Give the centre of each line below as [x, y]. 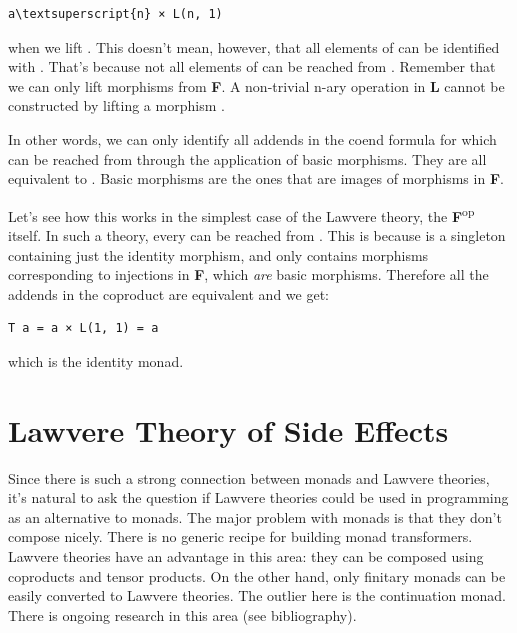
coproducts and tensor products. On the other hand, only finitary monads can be [257, 575]
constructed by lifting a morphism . [116, 105]
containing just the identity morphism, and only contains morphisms [218, 254]
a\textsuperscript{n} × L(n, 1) [115, 14]
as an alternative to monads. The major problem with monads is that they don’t [255, 516]
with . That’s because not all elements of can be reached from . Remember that [252, 66]
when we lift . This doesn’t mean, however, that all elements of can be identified [254, 46]
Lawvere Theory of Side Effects [228, 429]
